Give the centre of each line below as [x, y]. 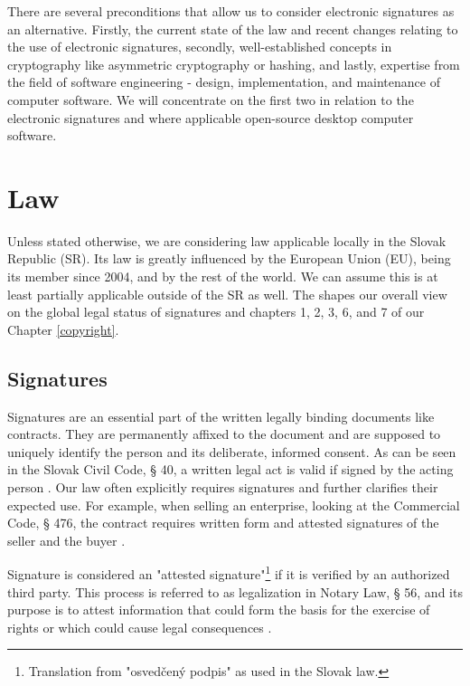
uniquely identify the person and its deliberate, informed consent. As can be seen [232, 451]
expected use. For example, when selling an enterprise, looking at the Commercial [234, 505]
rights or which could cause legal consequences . [140, 627]
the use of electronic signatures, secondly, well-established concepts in [200, 47]
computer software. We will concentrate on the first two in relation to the [211, 99]
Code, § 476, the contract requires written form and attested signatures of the [223, 523]
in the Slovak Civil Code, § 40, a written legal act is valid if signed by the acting [230, 469]
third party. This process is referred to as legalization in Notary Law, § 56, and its [235, 591]
